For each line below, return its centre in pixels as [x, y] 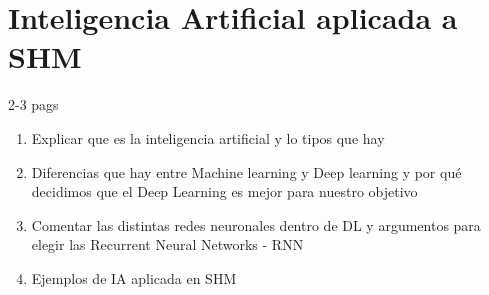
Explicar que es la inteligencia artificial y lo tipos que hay [208, 137]
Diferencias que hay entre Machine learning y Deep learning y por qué [246, 171]
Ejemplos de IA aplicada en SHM [134, 277]
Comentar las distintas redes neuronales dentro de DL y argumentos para [256, 224]
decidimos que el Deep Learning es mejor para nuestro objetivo [224, 191]
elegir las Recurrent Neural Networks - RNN [167, 244]
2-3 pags [33, 104]
